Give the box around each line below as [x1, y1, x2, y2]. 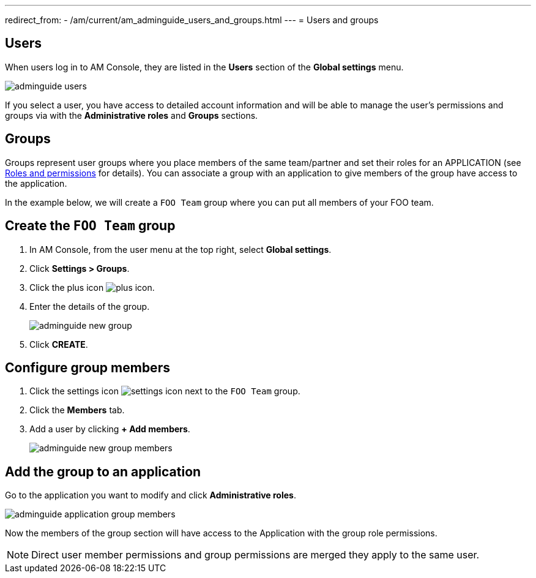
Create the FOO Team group [5, 218, 176, 234]
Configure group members [5, 359, 170, 375]
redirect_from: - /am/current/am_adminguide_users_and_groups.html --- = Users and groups [5, 15, 379, 25]
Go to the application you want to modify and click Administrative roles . [5, 490, 296, 501]
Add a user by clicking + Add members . [29, 424, 190, 435]
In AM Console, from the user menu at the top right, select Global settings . [29, 244, 332, 255]
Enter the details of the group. [29, 301, 150, 312]
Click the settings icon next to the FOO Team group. [29, 386, 300, 397]
